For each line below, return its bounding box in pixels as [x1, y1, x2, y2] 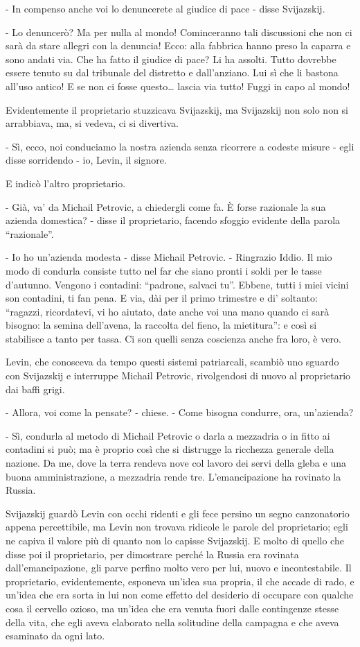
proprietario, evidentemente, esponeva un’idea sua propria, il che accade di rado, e [6, 573, 354, 588]
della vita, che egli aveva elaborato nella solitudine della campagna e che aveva [6, 614, 339, 629]
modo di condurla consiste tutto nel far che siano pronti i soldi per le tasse [6, 263, 322, 277]
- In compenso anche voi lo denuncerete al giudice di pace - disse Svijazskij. [6, 1, 325, 15]
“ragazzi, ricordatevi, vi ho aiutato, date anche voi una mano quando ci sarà [6, 304, 330, 318]
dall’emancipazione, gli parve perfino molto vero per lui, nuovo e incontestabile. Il [6, 560, 352, 575]
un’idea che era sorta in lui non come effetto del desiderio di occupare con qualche [6, 587, 354, 602]
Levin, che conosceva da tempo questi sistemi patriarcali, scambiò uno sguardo [6, 354, 339, 369]
